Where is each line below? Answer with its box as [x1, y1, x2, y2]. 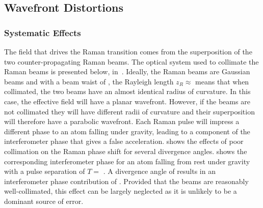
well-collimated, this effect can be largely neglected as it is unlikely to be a [4, 186, 237, 196]
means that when [195, 76, 249, 86]
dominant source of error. [4, 195, 84, 206]
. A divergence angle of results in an [103, 166, 216, 176]
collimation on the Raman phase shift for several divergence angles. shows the [4, 145, 247, 156]
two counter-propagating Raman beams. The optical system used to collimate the [4, 56, 259, 67]
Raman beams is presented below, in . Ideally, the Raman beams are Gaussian [4, 66, 250, 77]
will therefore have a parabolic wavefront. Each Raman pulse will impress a [4, 116, 240, 127]
